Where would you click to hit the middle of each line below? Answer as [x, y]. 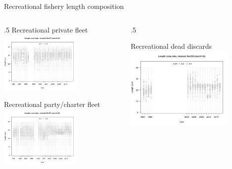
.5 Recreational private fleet [46, 29]
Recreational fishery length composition [64, 6]
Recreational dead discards [171, 46]
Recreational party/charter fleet [52, 104]
